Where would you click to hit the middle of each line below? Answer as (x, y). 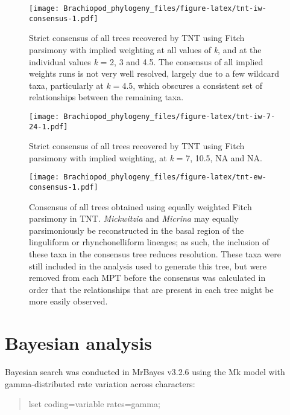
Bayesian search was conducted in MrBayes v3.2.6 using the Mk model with (145, 372)
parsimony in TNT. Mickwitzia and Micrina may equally (134, 218)
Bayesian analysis (78, 343)
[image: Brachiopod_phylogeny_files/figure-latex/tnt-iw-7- (152, 116)
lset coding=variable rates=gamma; (94, 404)
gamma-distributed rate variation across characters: (100, 383)
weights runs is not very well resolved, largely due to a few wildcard (154, 73)
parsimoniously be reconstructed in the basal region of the (137, 230)
